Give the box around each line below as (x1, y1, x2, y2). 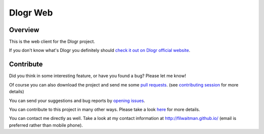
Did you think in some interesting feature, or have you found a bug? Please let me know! (9, 73, 186, 79)
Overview (9, 26, 40, 34)
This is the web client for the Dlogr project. (9, 39, 95, 45)
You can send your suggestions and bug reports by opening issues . (9, 98, 145, 103)
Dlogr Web (9, 7, 53, 18)
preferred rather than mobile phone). (9, 122, 83, 128)
